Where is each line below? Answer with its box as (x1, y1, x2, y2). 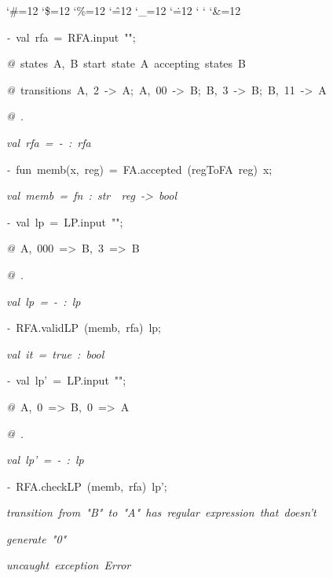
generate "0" (6, 530, 67, 547)
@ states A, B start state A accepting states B (6, 55, 246, 72)
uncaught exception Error (6, 557, 131, 573)
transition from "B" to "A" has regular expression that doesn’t (6, 504, 317, 521)
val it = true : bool (6, 345, 104, 362)
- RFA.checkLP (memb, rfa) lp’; (6, 477, 167, 494)
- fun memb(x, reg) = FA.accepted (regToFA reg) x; (6, 160, 273, 177)
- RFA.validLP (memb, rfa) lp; (6, 319, 161, 336)
